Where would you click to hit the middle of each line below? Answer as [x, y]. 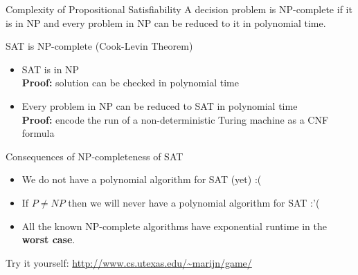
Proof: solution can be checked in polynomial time [130, 83]
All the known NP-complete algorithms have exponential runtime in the [174, 226]
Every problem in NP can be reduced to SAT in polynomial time [160, 105]
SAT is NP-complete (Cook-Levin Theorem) [99, 46]
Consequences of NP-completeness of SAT [95, 156]
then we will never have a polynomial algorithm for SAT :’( [194, 202]
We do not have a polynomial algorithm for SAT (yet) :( [142, 179]
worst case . [48, 239]
